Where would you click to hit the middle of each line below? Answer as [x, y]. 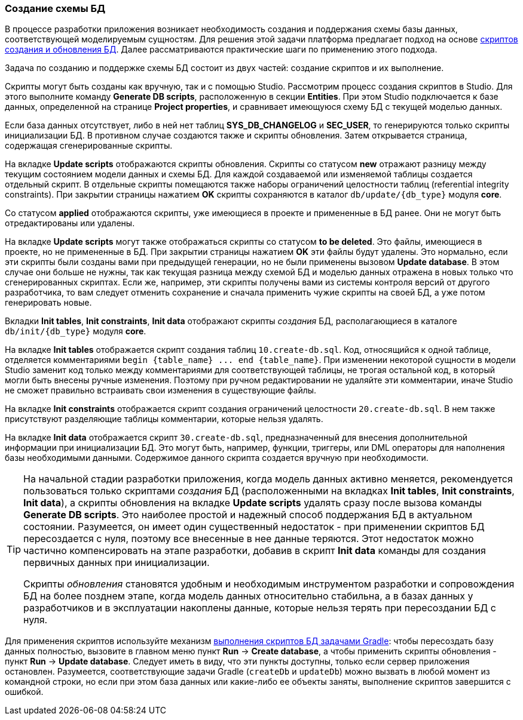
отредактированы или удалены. [70, 223]
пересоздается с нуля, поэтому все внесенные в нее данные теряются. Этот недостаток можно [249, 539]
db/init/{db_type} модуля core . [76, 331]
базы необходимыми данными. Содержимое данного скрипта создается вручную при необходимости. [217, 458]
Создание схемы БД [55, 8]
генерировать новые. [48, 303]
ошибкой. [24, 692]
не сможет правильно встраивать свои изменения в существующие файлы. [161, 390]
